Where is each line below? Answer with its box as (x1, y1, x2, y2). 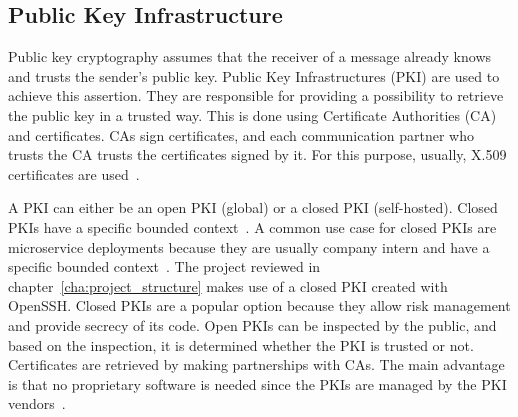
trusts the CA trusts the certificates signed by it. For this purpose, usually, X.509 (8, 144, 507, 165)
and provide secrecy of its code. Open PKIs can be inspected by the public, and (8, 314, 497, 335)
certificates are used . (8, 163, 140, 184)
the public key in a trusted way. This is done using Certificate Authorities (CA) (8, 104, 497, 125)
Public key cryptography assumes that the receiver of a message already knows (8, 46, 492, 67)
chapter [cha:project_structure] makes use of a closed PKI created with (8, 275, 448, 296)
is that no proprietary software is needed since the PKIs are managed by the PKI (8, 373, 507, 394)
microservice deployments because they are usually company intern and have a (8, 236, 490, 257)
